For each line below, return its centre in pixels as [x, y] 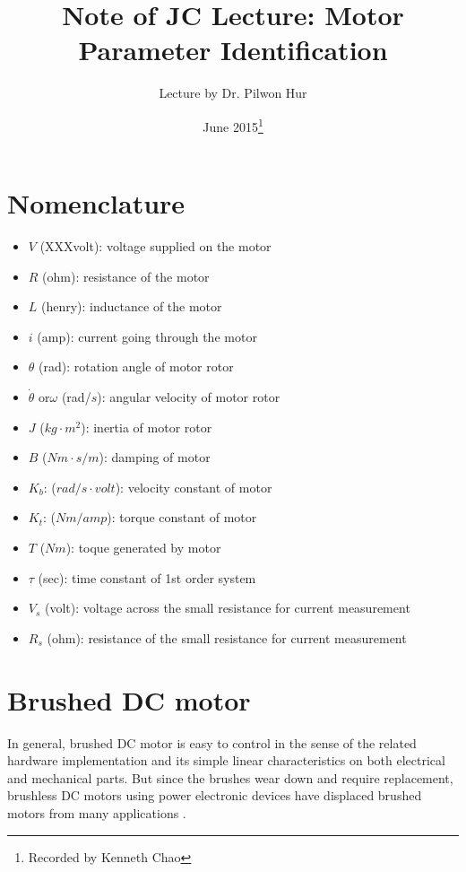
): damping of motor [155, 457]
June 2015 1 [233, 125]
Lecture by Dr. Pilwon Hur [233, 93]
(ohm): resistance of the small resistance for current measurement [227, 637]
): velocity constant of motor [194, 487]
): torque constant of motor [182, 517]
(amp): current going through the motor [147, 336]
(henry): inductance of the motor [132, 306]
